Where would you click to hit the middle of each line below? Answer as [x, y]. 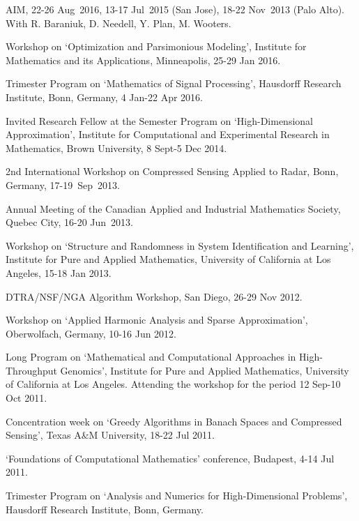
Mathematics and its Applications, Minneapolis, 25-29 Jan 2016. [143, 60]
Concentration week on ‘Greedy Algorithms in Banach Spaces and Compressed [174, 421]
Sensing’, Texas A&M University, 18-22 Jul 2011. [110, 435]
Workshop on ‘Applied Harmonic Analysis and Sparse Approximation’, [157, 320]
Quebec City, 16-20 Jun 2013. [69, 222]
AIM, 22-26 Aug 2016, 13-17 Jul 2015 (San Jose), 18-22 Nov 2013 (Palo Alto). [175, 9]
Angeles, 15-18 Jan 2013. [59, 272]
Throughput [31, 370]
